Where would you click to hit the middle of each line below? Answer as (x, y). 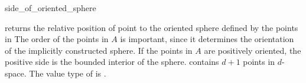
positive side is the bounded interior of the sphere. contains (112, 62)
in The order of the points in (57, 39)
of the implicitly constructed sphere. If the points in (99, 50)
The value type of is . (68, 73)
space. (16, 73)
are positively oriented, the (253, 50)
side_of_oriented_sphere (51, 8)
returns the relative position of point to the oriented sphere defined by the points (152, 27)
